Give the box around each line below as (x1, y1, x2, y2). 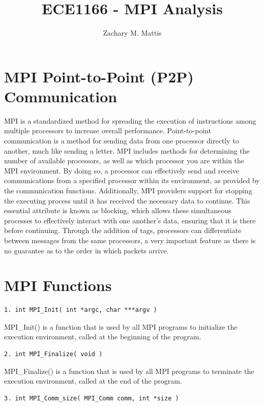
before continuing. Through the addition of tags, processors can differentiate (4, 225, 242, 236)
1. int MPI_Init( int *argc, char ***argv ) (4, 306, 157, 314)
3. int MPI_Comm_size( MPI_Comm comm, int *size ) (4, 394, 179, 402)
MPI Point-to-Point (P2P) (4, 66, 194, 86)
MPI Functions (4, 275, 112, 296)
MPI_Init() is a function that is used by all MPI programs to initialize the (4, 321, 238, 332)
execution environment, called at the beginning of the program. (4, 331, 201, 342)
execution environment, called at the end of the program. (4, 375, 182, 386)
